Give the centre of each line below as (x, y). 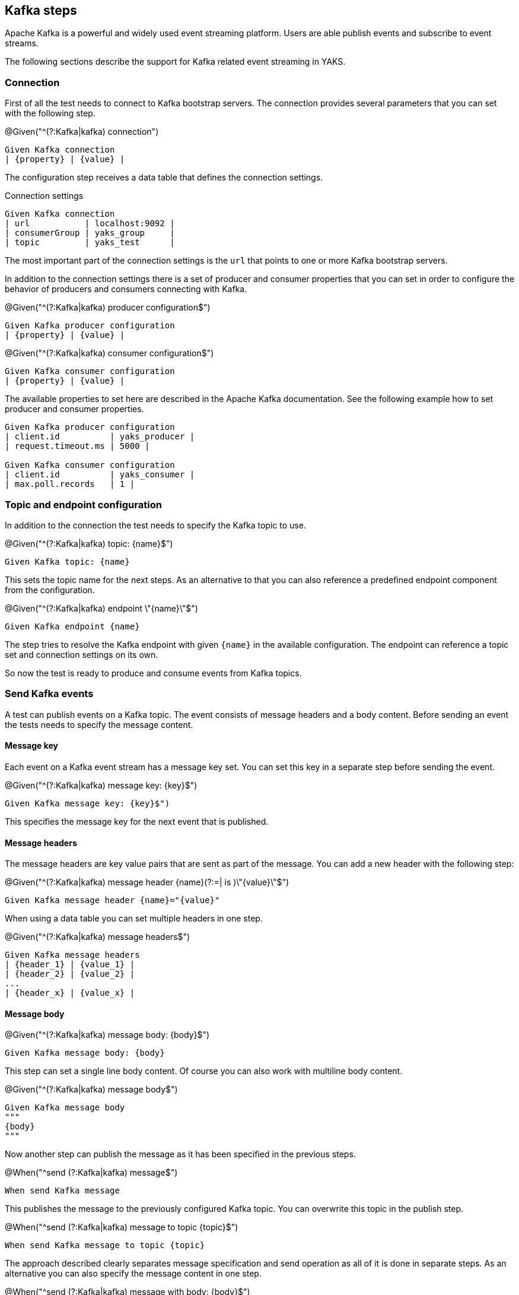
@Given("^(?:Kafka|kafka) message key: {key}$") (101, 785)
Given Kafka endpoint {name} (72, 626)
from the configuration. (50, 590)
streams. (22, 43)
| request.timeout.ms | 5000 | (77, 446)
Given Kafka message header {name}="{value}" (112, 900)
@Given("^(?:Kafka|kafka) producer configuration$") (108, 308)
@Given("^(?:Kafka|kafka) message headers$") (98, 937)
